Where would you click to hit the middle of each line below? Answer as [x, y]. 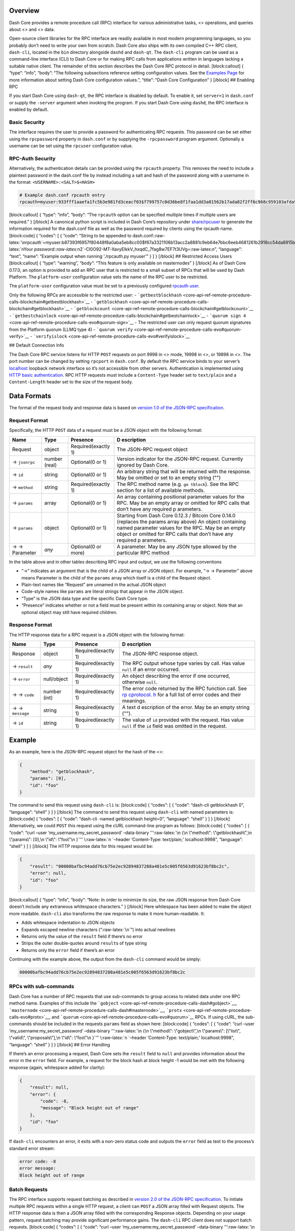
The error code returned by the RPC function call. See [185, 688]
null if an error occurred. [151, 670]
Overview [24, 11]
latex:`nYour [21, 249]
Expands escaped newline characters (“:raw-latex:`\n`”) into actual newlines [98, 929]
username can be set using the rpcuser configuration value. [71, 146]
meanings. [134, 701]
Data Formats [30, 396]
